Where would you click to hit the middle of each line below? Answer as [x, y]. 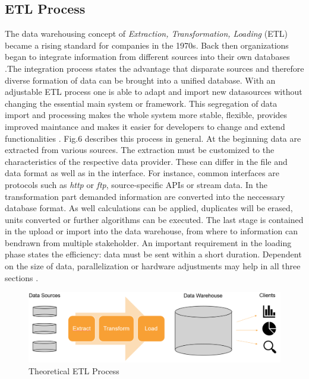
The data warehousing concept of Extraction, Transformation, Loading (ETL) [146, 34]
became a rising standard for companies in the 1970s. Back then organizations [147, 45]
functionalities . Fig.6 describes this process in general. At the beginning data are [153, 138]
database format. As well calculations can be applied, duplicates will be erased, [149, 208]
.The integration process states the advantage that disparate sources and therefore [154, 68]
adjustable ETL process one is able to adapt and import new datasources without [154, 92]
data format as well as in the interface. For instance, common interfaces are [142, 173]
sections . [22, 277]
